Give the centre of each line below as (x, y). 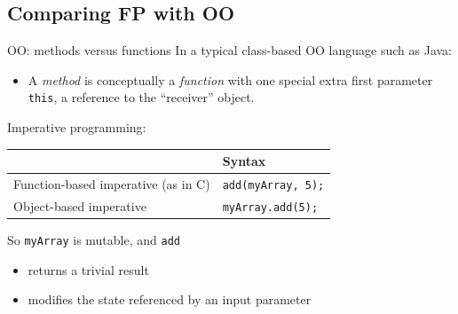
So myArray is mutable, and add (94, 240)
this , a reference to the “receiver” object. (141, 97)
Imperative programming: (77, 127)
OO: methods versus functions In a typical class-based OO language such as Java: (230, 50)
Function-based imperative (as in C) (112, 184)
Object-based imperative (80, 205)
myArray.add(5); (270, 207)
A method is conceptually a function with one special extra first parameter (230, 79)
